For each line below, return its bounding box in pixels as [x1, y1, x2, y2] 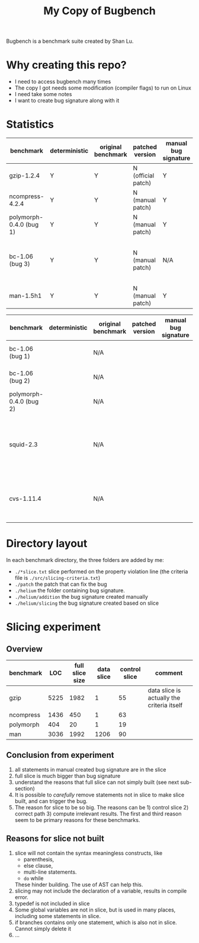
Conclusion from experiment [6, 750, 114, 760]
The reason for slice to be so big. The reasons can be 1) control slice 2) [14, 804, 189, 811]
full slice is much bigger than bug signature [14, 772, 121, 779]
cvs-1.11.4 [9, 494, 41, 503]
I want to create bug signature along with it [14, 97, 120, 104]
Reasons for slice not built [6, 834, 105, 844]
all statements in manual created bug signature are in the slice [14, 766, 166, 773]
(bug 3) [9, 260, 31, 268]
